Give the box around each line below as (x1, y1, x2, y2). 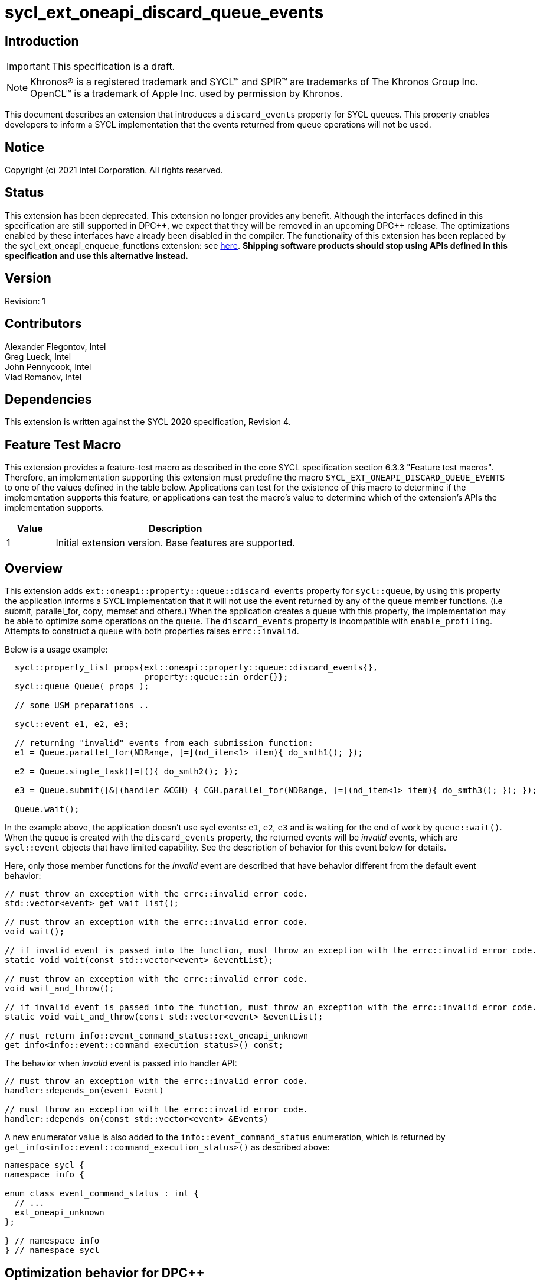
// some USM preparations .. (14, 700, 149, 710)
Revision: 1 (5, 296, 46, 306)
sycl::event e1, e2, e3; (14, 719, 129, 729)
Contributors (5, 316, 82, 332)
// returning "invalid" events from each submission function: (14, 738, 313, 748)
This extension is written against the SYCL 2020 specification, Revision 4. (5, 417, 291, 427)
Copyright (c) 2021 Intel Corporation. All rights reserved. (5, 165, 223, 176)
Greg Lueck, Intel (5, 351, 71, 362)
